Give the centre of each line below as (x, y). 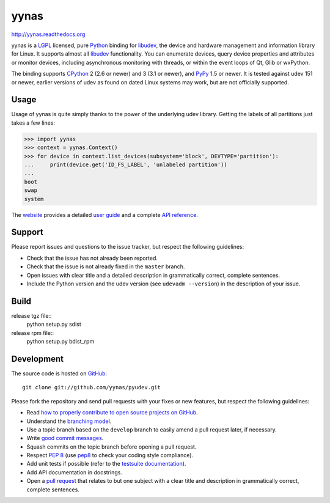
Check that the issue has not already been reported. (92, 258)
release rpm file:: (33, 332)
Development (38, 358)
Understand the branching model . (69, 421)
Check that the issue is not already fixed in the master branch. (106, 266)
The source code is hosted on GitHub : (59, 373)
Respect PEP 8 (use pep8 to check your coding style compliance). (110, 455)
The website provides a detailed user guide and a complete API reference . (105, 215)
